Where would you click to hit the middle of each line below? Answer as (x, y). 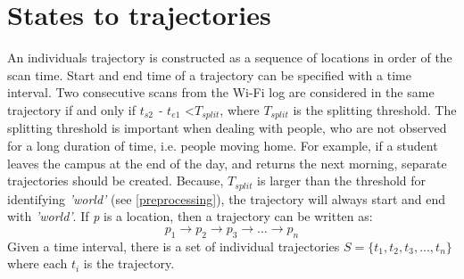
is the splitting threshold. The (375, 109)
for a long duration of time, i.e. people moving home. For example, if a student (223, 145)
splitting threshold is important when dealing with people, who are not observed (227, 128)
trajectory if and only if (72, 109)
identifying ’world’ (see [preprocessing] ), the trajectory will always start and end (227, 198)
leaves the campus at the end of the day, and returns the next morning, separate (227, 163)
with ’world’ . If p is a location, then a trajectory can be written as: (190, 216)
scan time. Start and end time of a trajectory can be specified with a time (209, 74)
